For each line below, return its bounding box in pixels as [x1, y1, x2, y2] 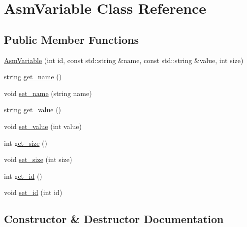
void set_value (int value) [4, 121, 82, 131]
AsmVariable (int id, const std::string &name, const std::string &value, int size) [4, 55, 244, 65]
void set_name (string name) [4, 88, 92, 98]
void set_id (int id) [4, 187, 62, 197]
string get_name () [4, 71, 62, 82]
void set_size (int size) [4, 154, 72, 164]
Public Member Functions [4, 32, 139, 47]
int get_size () [4, 137, 47, 148]
